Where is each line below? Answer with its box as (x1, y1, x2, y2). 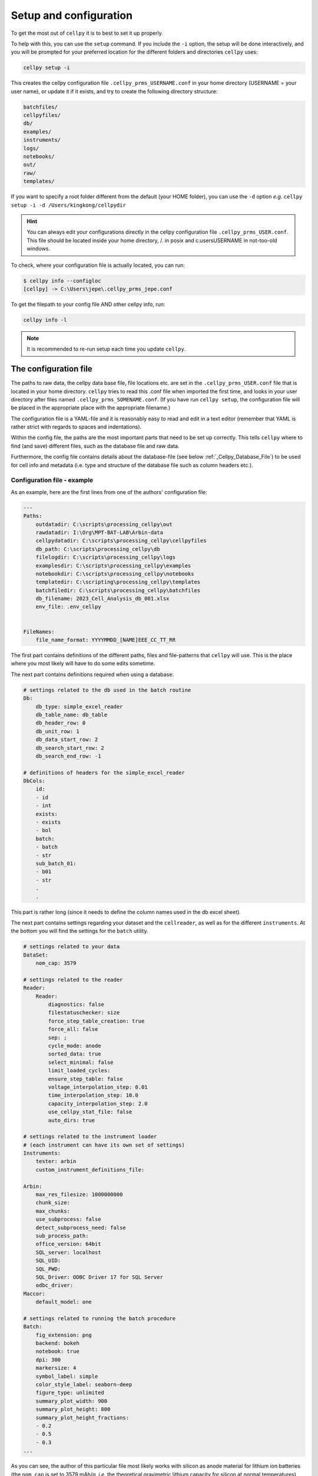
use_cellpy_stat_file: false (48, 1109, 132, 1115)
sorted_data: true (48, 1051, 101, 1057)
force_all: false (48, 1026, 98, 1033)
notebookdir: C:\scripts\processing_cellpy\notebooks (35, 570, 194, 577)
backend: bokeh (35, 1340, 79, 1347)
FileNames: (23, 628, 55, 635)
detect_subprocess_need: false (35, 1224, 126, 1231)
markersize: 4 (35, 1364, 77, 1371)
